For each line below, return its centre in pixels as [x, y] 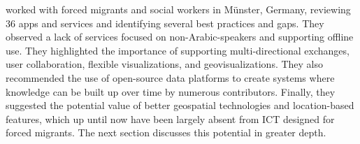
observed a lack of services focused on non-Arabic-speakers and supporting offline [180, 37]
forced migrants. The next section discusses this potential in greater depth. [166, 132]
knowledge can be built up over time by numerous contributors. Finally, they [171, 91]
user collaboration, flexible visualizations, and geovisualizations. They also [165, 64]
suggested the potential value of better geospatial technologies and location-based [180, 105]
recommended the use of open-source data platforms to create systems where [170, 77]
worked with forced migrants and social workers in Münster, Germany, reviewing [178, 9]
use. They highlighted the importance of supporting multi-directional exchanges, [178, 50]
